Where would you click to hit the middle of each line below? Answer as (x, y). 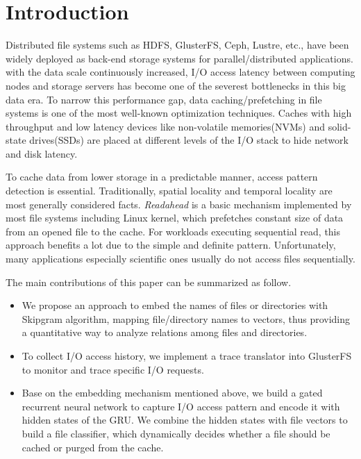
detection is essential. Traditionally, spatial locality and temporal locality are (169, 191)
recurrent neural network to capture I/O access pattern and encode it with (181, 406)
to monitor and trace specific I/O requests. (113, 369)
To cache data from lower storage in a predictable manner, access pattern (162, 177)
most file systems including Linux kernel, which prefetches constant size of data (175, 218)
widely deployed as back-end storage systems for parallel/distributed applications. (179, 58)
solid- (339, 126)
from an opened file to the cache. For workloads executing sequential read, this (173, 231)
